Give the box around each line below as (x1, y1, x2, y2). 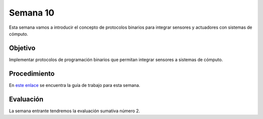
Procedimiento (9, 69, 55, 78)
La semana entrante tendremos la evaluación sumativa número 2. (9, 108, 140, 114)
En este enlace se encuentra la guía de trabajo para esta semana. (9, 82, 141, 88)
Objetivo (9, 44, 36, 52)
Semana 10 (9, 7, 55, 18)
